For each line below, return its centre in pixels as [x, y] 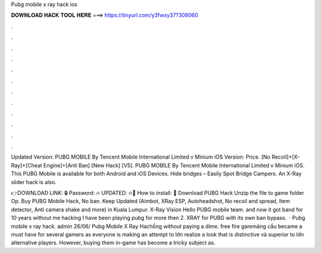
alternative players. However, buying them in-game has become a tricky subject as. [113, 243]
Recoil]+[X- [286, 157]
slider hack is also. [34, 182]
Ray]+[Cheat [27, 165]
